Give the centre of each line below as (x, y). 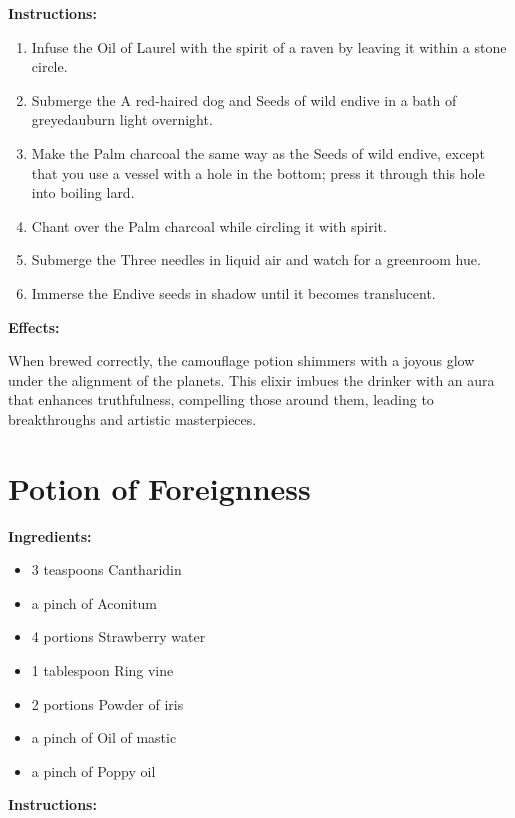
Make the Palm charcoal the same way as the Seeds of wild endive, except (258, 152)
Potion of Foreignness (159, 487)
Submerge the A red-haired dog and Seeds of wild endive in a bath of (244, 99)
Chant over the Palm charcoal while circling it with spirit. (209, 225)
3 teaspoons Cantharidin (106, 569)
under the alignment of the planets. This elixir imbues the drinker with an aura (251, 379)
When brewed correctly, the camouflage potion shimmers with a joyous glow (241, 360)
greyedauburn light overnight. (122, 119)
